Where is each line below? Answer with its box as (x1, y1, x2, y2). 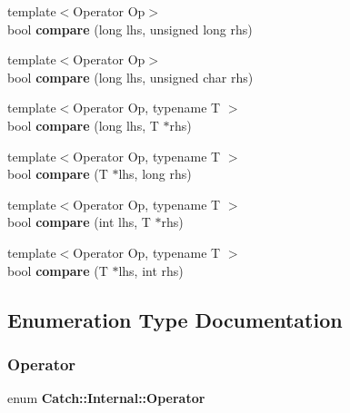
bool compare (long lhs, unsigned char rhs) (7, 67, 254, 86)
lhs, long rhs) (118, 164, 192, 183)
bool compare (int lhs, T (7, 212, 151, 231)
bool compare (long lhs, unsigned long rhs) (7, 19, 253, 38)
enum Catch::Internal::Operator (7, 388, 205, 408)
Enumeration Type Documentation (7, 305, 343, 333)
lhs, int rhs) (118, 261, 184, 280)
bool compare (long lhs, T (7, 115, 159, 134)
